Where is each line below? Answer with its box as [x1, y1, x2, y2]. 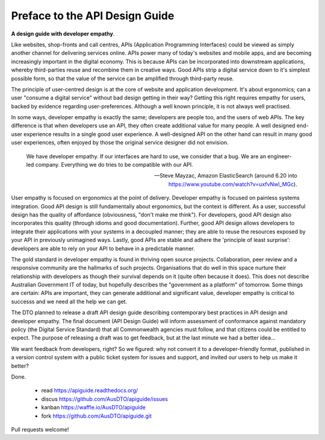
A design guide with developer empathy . [11, 30, 115, 37]
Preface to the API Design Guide [11, 9, 175, 22]
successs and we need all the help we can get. [11, 298, 128, 305]
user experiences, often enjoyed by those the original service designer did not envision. [11, 139, 229, 146]
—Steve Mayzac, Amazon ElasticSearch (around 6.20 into [154, 172, 297, 179]
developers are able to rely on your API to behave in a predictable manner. [11, 244, 195, 252]
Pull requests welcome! [11, 426, 69, 433]
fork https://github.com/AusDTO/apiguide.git [41, 412, 152, 420]
